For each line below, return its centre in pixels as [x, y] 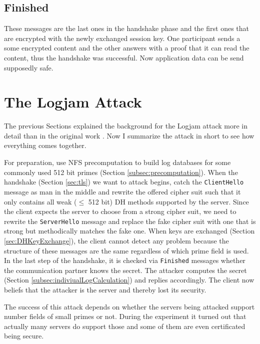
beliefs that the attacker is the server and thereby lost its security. [105, 289]
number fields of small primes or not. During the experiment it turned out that [125, 316]
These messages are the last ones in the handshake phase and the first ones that [126, 28]
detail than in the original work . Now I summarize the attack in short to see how [129, 135]
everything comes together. [45, 145]
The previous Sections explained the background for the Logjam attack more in [126, 126]
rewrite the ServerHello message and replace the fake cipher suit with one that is [130, 221]
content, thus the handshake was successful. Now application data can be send [124, 57]
